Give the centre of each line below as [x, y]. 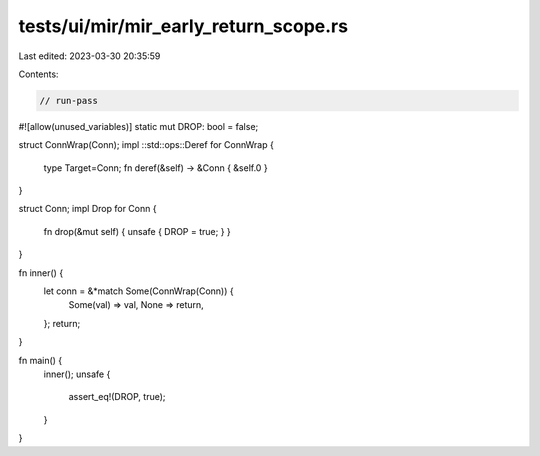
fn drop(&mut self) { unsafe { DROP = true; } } [137, 231]
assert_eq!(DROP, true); [117, 397]
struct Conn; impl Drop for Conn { [87, 209]
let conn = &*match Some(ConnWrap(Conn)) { [138, 291]
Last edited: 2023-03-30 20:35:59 [89, 56]
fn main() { [40, 360]
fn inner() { [41, 272]
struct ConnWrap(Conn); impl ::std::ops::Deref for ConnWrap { [146, 145]
